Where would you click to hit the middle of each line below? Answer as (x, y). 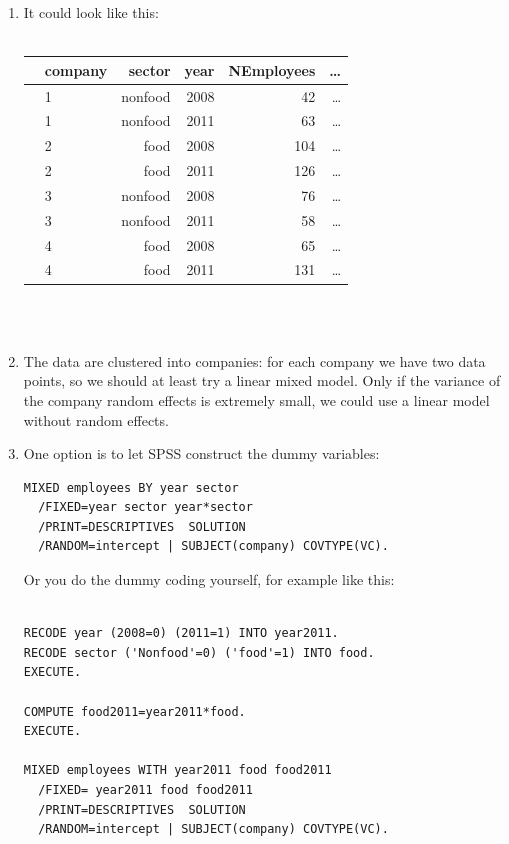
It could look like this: (91, 12)
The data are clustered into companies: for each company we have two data (254, 360)
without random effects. (96, 419)
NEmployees (272, 69)
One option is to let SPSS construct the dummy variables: (201, 453)
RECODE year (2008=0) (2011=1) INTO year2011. (181, 633)
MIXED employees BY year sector (131, 487)
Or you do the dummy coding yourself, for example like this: (209, 579)
